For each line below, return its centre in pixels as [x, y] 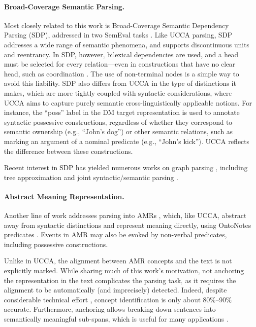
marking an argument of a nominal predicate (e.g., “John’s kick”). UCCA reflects [127, 141]
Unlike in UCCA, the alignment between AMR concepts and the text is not [118, 261]
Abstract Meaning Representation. [64, 196]
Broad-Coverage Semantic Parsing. [64, 6]
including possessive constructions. [56, 244]
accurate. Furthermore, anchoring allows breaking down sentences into [110, 309]
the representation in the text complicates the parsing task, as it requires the [120, 280]
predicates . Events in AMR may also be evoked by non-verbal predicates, [115, 235]
